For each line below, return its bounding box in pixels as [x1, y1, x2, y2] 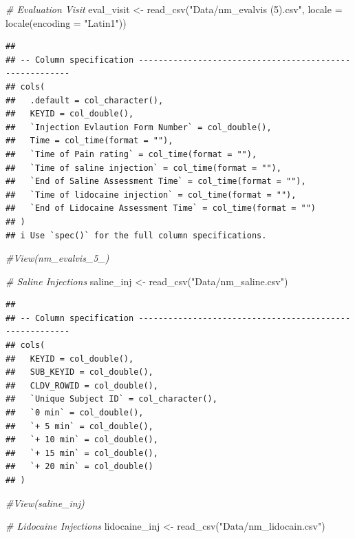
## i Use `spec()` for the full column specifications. [6, 230, 267, 240]
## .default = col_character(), [6, 95, 164, 105]
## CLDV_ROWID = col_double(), [6, 380, 158, 391]
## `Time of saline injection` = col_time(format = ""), [6, 163, 281, 173]
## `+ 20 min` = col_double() [6, 462, 153, 472]
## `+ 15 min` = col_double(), [6, 448, 158, 458]
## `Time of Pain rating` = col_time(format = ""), [6, 149, 257, 159]
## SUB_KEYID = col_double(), [6, 367, 153, 377]
